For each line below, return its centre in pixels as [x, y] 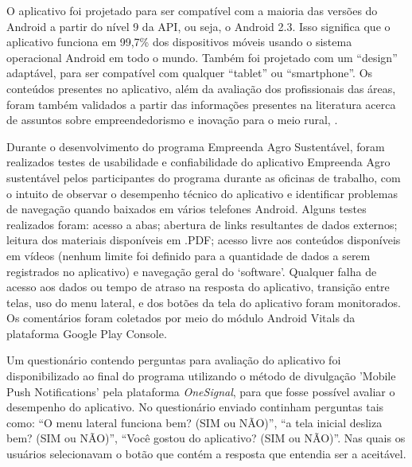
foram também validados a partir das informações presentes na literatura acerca [201, 104]
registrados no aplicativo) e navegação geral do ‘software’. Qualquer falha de [192, 271]
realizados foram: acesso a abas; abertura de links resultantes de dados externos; [202, 224]
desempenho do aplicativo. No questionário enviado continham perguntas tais [195, 407]
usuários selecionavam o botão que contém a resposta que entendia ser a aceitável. [206, 454]
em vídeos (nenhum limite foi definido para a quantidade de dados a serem [189, 255]
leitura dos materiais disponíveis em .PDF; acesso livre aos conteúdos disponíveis [204, 240]
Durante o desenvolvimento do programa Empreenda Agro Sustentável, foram [196, 146]
